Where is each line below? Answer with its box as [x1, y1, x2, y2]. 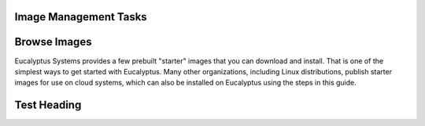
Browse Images [14, 35, 92, 49]
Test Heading [14, 99, 82, 112]
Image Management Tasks [14, 10, 147, 23]
